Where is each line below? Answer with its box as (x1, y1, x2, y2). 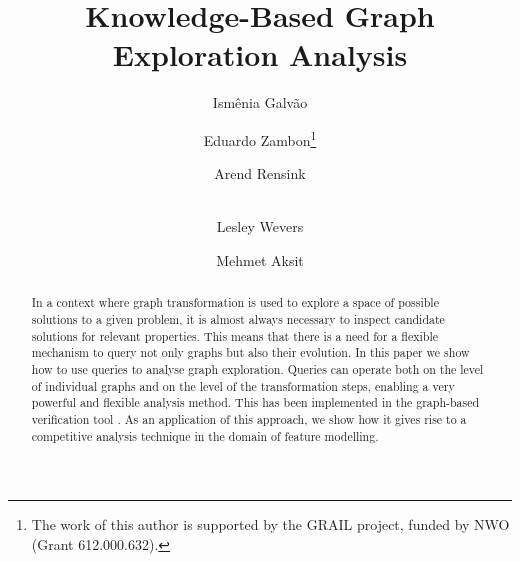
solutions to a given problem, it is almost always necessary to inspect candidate (31, 310, 445, 327)
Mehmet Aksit (216, 249, 304, 270)
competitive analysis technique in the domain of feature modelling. (31, 427, 379, 444)
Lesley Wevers (216, 216, 304, 237)
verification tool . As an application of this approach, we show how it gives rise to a (31, 410, 467, 427)
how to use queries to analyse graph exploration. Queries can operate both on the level (31, 360, 484, 377)
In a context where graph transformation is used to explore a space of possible (31, 294, 439, 311)
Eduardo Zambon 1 (203, 126, 317, 150)
